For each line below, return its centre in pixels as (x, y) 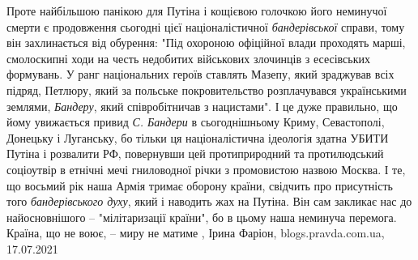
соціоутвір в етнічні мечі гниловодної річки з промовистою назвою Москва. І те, (206, 169)
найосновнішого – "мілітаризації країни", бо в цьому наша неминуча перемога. (202, 217)
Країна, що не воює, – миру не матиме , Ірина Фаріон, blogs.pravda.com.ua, (196, 233)
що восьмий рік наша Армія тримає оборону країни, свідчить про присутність (200, 185)
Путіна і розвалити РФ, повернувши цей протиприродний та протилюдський (195, 153)
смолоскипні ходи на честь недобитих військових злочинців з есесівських (188, 58)
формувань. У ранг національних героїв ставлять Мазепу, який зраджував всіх (200, 74)
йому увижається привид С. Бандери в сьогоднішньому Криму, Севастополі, (196, 122)
